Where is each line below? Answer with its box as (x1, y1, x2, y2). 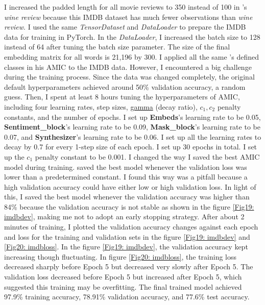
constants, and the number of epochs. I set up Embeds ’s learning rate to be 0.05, (4, 111, 261, 122)
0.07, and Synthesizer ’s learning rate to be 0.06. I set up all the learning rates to (4, 131, 261, 142)
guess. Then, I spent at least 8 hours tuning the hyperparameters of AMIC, (4, 91, 240, 102)
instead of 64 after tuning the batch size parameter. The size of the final (4, 41, 230, 52)
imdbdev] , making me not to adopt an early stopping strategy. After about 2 (4, 211, 245, 222)
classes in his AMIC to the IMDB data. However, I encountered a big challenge (4, 61, 252, 72)
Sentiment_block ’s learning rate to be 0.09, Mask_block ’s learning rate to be (4, 121, 260, 132)
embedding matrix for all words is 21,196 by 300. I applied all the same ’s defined (4, 51, 259, 62)
